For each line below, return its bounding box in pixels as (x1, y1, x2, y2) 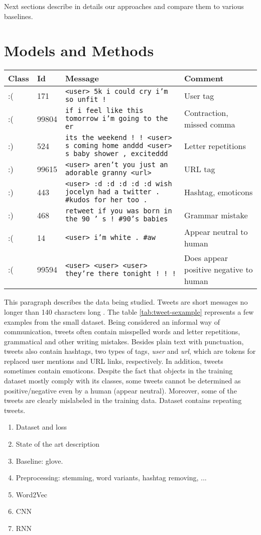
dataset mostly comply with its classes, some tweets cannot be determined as (4, 375, 241, 386)
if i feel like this (65, 106, 144, 115)
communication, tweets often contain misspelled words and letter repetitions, (4, 326, 240, 337)
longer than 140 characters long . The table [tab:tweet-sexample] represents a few (4, 306, 254, 317)
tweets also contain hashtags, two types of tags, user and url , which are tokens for (4, 346, 256, 356)
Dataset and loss (16, 422, 67, 432)
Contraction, (184, 107, 228, 119)
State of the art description (16, 439, 100, 449)
